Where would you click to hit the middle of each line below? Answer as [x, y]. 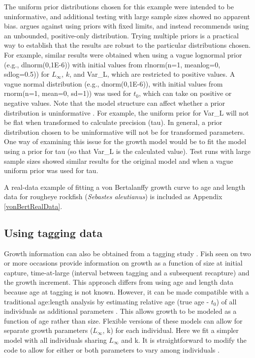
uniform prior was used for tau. [51, 170]
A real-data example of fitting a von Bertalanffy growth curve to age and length [125, 187]
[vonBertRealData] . [33, 206]
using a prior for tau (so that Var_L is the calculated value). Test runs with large [127, 151]
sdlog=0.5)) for [27, 74]
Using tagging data [53, 232]
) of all [226, 301]
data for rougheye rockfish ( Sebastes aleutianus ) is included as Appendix [113, 196]
